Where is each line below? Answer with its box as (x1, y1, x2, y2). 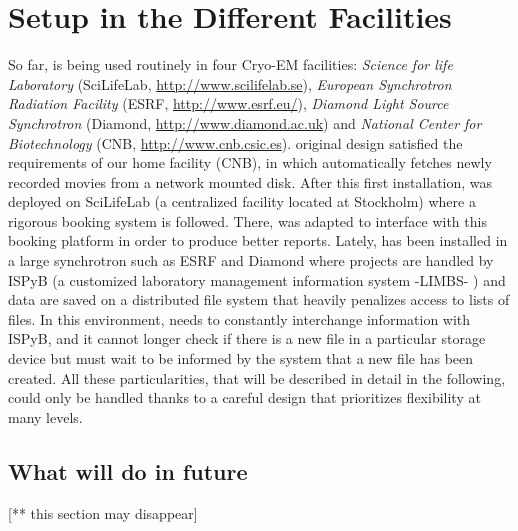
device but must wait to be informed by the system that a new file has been (8, 348, 474, 369)
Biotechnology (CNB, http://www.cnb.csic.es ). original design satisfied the (8, 132, 463, 153)
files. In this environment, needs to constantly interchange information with (8, 308, 471, 329)
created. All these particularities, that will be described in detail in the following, (8, 367, 506, 388)
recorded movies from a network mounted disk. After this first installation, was (8, 171, 493, 192)
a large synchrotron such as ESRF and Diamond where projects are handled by (8, 250, 494, 271)
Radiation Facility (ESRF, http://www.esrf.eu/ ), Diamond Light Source (8, 93, 449, 114)
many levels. (8, 406, 83, 427)
